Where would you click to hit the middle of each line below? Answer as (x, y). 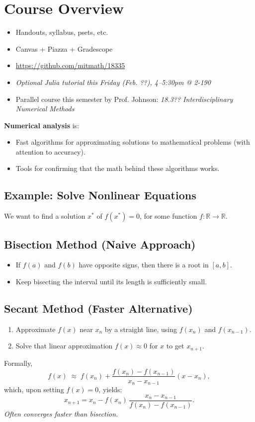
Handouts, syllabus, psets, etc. (62, 32)
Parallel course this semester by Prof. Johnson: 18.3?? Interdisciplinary (124, 99)
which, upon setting (34, 389)
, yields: (110, 389)
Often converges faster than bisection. (61, 413)
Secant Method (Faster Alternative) (98, 308)
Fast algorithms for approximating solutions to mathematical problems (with (133, 142)
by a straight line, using (141, 329)
